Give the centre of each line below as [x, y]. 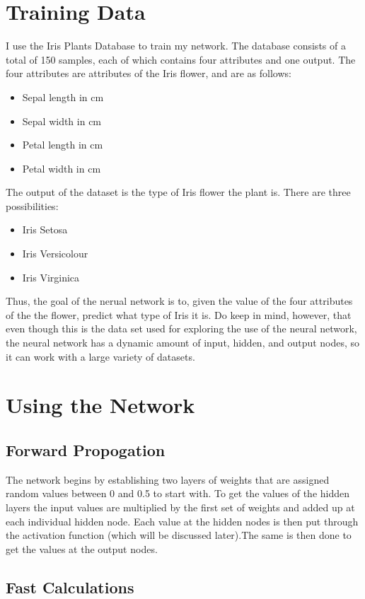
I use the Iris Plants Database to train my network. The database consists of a [176, 46]
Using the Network [100, 405]
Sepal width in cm [62, 121]
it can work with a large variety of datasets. [100, 356]
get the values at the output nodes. [82, 548]
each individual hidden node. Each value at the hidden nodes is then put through [182, 521]
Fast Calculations [70, 587]
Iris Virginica [51, 277]
